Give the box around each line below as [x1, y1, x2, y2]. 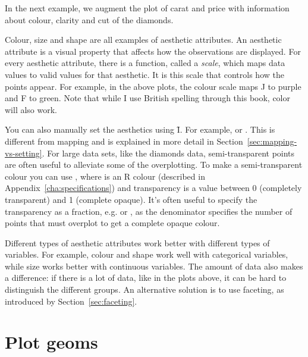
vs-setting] [5, 146, 42, 159]
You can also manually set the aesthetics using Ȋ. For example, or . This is [5, 123, 275, 136]
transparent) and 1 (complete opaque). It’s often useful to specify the [5, 193, 257, 205]
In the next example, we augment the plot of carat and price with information [5, 2, 290, 14]
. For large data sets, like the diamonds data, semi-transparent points [42, 146, 295, 159]
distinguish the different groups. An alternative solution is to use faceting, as [5, 283, 284, 296]
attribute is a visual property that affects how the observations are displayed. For [5, 45, 301, 57]
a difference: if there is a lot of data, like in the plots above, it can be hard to [5, 271, 287, 284]
